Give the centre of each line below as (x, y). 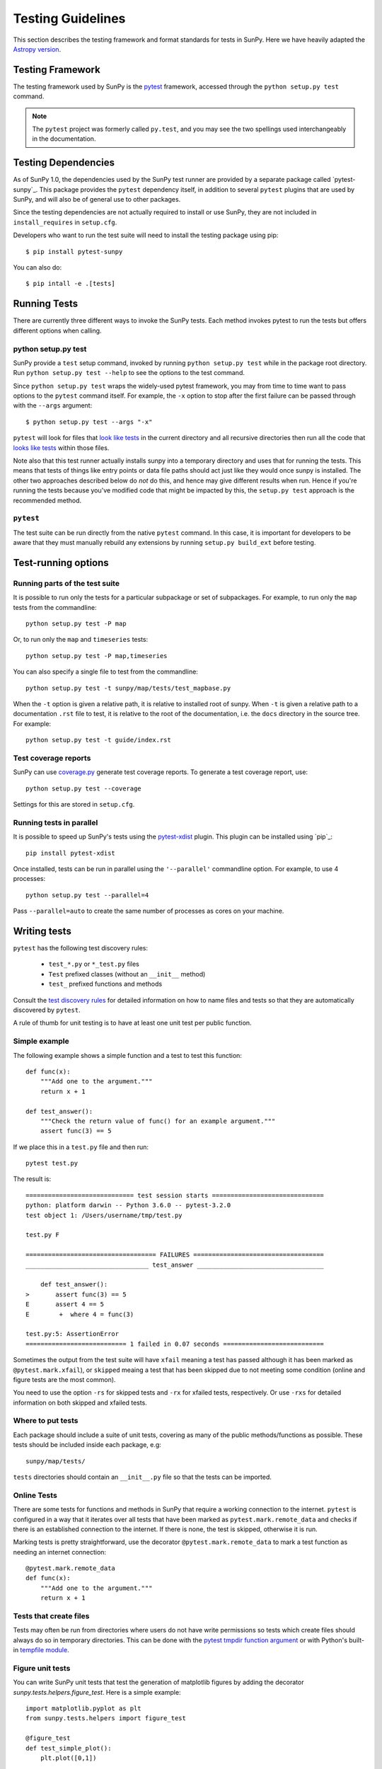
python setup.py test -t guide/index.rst (98, 740)
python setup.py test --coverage (83, 788)
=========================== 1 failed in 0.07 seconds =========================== (175, 1344)
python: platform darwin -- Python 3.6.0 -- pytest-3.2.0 (128, 1205)
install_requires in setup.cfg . (65, 222)
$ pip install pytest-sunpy (74, 252)
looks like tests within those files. (61, 448)
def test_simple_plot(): (69, 1748)
